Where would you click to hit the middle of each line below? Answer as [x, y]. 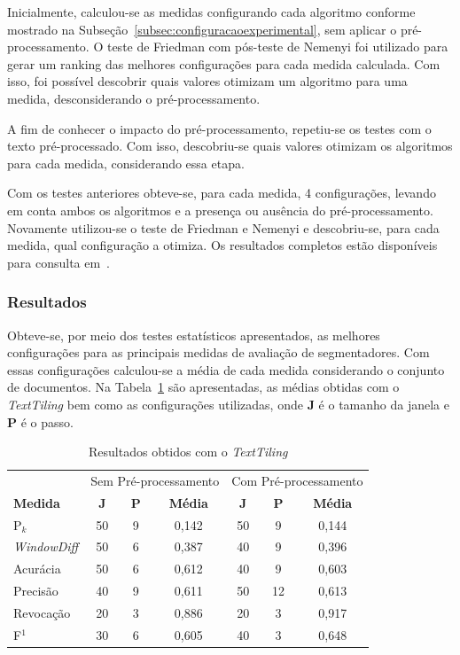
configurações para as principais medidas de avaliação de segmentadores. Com [218, 352]
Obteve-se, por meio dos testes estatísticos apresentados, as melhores [194, 335]
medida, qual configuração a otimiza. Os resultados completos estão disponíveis [222, 245]
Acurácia [37, 569]
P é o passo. [40, 421]
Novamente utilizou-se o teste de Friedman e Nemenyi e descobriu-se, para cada [223, 227]
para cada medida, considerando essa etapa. [126, 163]
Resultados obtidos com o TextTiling [188, 452]
